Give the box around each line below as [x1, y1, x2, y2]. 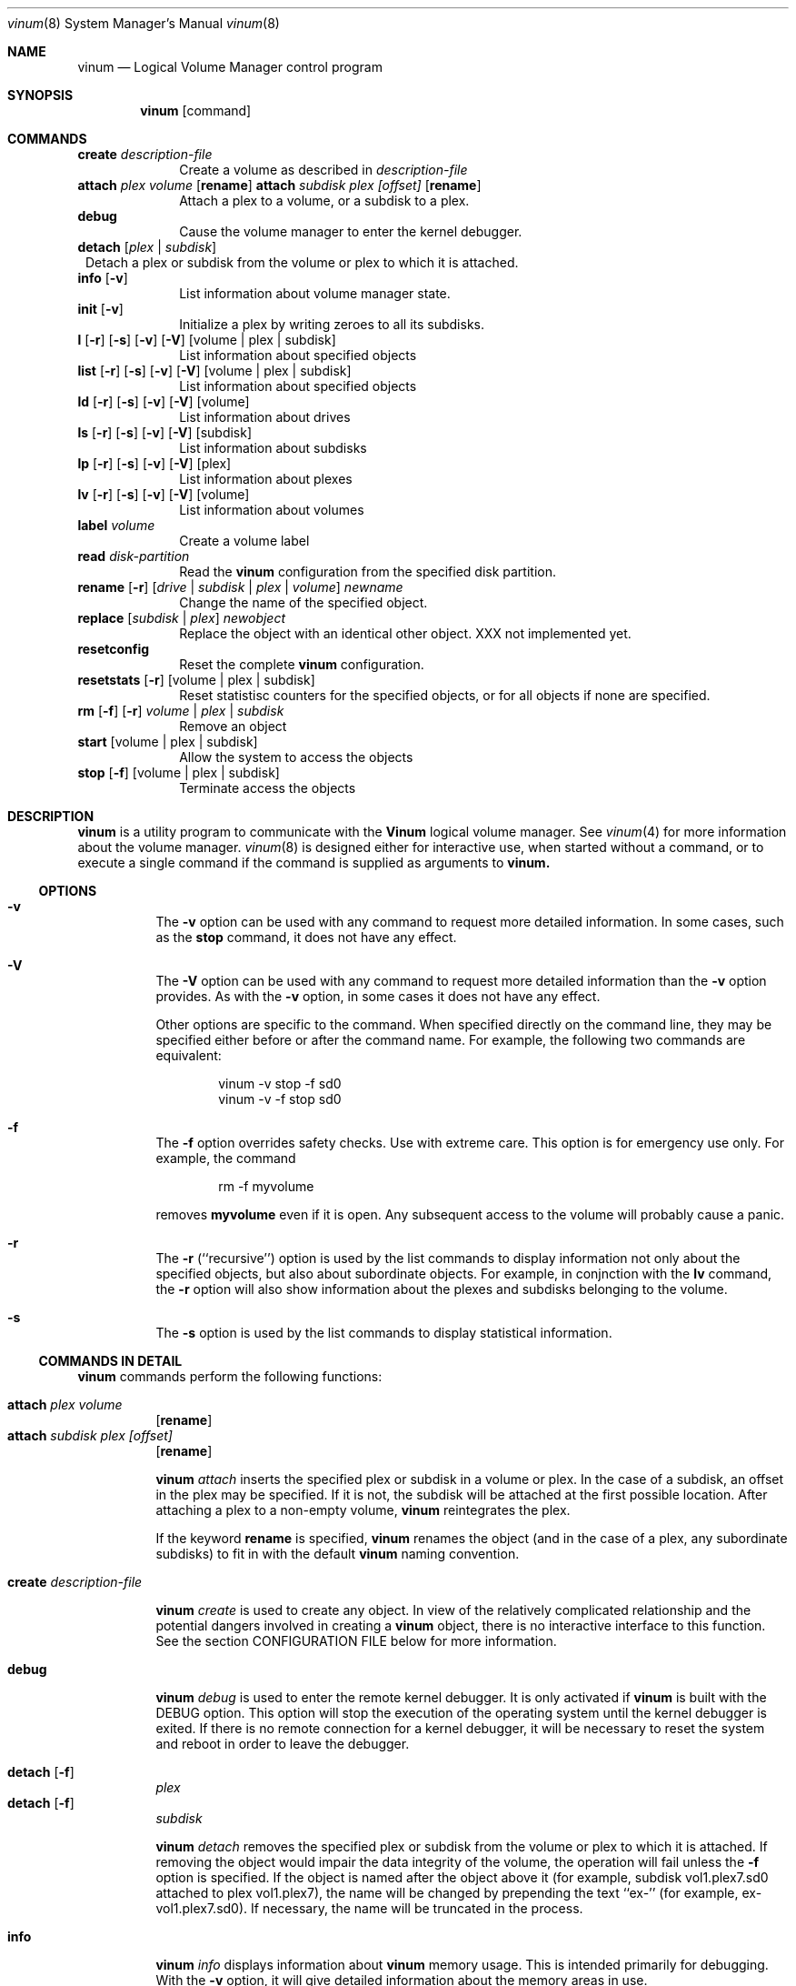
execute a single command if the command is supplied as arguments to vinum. [77, 855, 551, 870]
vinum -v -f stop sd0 [218, 1091, 342, 1107]
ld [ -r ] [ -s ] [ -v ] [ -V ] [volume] [77, 394, 250, 409]
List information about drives [179, 409, 351, 425]
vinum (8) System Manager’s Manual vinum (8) [7, 15, 280, 31]
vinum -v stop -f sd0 [218, 1076, 342, 1091]
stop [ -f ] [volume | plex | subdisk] [77, 765, 280, 780]
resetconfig [77, 641, 150, 657]
